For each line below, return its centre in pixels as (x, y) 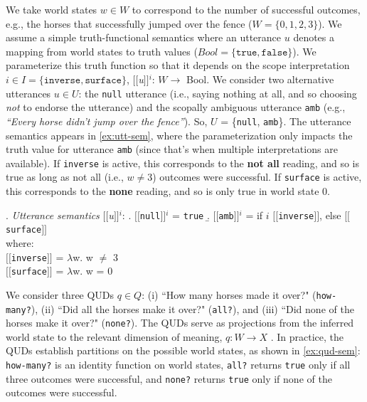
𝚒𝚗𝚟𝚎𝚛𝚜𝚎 (62, 80)
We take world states (52, 9)
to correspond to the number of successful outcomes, (246, 9)
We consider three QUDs (60, 294)
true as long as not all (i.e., (65, 177)
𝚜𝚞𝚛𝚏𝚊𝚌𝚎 (103, 80)
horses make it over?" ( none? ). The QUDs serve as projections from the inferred (180, 323)
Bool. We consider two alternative (260, 79)
